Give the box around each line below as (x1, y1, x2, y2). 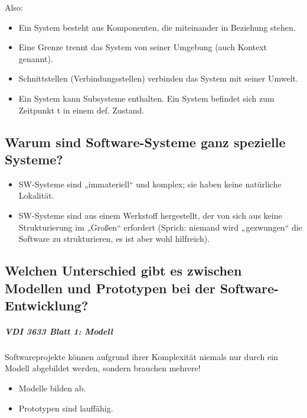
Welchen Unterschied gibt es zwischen (5, 261, 242, 280)
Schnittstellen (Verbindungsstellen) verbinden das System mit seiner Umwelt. (18, 72, 298, 85)
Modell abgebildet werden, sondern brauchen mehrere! (5, 362, 201, 374)
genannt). (18, 52, 53, 64)
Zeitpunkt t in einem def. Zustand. (18, 103, 145, 116)
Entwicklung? (5, 296, 89, 314)
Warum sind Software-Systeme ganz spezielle (5, 132, 286, 151)
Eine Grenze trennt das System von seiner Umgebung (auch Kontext (18, 41, 267, 53)
